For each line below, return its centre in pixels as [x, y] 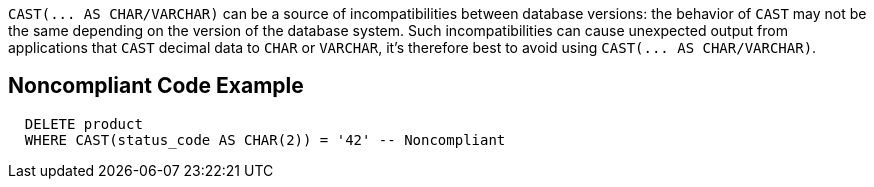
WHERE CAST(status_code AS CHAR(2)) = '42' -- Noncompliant [265, 139]
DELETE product [83, 123]
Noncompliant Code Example [156, 86]
